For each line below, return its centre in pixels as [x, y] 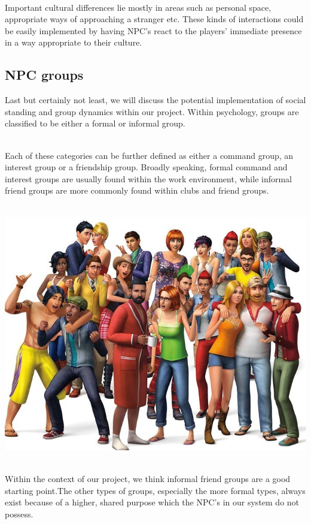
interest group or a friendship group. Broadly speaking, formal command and [146, 167]
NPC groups [44, 75]
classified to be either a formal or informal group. [95, 123]
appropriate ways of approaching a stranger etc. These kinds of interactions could [154, 19]
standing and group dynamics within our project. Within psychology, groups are [152, 111]
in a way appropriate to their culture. [74, 42]
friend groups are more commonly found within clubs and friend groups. [137, 190]
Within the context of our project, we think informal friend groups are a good [148, 479]
